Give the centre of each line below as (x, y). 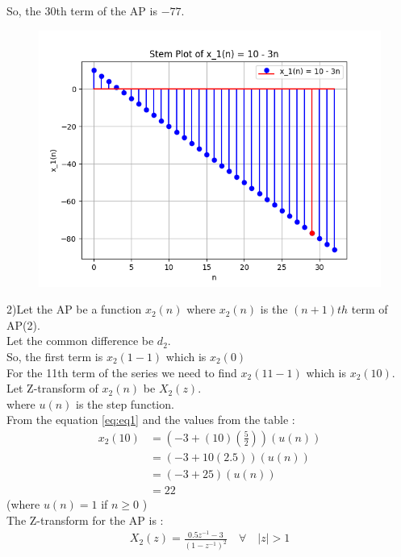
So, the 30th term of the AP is (82, 10)
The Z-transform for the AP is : (85, 520)
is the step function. (125, 403)
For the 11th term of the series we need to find (122, 372)
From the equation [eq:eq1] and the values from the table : (151, 420)
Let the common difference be (80, 341)
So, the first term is (55, 356)
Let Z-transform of (52, 388)
